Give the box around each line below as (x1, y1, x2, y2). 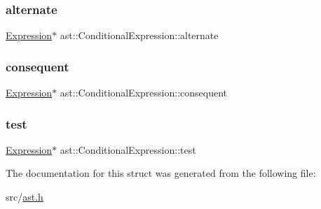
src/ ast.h (6, 189, 43, 204)
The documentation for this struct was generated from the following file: (6, 166, 316, 180)
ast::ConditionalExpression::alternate (60, 28, 219, 43)
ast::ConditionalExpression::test (60, 142, 196, 157)
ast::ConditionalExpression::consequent (60, 85, 227, 100)
